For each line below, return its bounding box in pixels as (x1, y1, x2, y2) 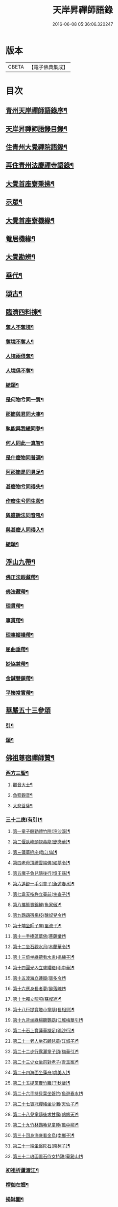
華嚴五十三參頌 (5, 706, 51, 715)
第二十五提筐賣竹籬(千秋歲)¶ (12, 1080, 71, 1086)
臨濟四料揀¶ (5, 308, 42, 316)
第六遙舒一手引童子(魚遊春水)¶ (12, 881, 75, 887)
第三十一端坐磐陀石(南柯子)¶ (12, 1143, 71, 1149)
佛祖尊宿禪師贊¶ (5, 754, 55, 762)
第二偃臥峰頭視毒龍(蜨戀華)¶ (12, 839, 71, 845)
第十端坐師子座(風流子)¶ (12, 923, 62, 929)
